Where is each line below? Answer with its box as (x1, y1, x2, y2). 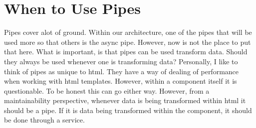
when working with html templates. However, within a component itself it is (4, 76, 237, 86)
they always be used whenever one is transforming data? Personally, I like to (4, 56, 238, 66)
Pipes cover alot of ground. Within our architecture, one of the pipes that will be (4, 27, 252, 37)
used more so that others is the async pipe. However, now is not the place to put (4, 36, 251, 47)
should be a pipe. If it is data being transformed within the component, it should (4, 105, 252, 115)
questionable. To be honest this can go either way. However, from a (4, 85, 210, 96)
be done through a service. (4, 115, 85, 125)
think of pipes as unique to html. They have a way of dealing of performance (4, 66, 239, 76)
